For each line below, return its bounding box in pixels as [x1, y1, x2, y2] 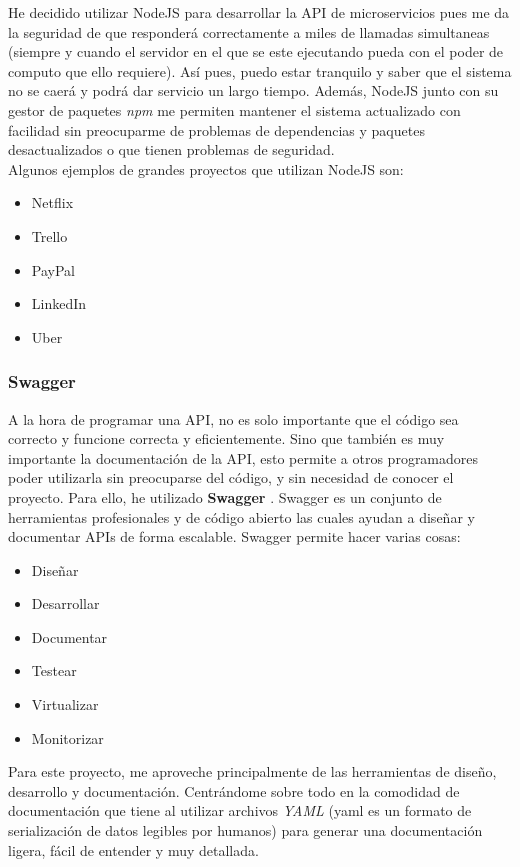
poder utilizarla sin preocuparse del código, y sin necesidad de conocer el [8, 467, 454, 488]
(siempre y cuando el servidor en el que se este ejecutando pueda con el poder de [8, 41, 504, 62]
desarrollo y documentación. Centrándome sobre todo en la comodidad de [8, 780, 460, 801]
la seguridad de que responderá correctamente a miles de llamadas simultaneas [8, 21, 490, 42]
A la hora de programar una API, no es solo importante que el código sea [8, 408, 459, 429]
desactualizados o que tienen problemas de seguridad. [8, 139, 335, 160]
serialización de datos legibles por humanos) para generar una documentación [8, 820, 483, 841]
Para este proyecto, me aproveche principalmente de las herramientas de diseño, [8, 761, 497, 782]
